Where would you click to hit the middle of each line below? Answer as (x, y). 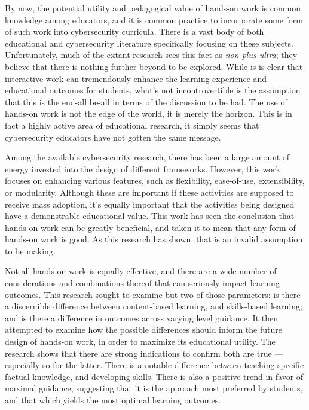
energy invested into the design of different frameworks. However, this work (143, 168)
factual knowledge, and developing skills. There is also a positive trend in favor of (154, 376)
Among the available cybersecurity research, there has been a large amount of (147, 157)
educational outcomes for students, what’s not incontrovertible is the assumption (153, 90)
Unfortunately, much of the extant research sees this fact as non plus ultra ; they (151, 55)
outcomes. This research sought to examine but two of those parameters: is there (153, 294)
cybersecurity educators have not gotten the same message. (113, 137)
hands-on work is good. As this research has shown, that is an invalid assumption (154, 239)
